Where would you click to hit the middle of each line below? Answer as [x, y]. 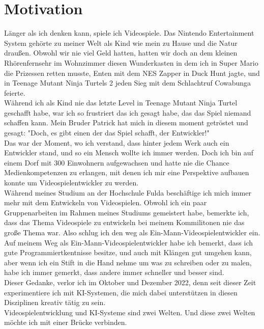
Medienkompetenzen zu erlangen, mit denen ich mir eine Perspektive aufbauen [127, 172]
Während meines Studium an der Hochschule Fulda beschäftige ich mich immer [128, 192]
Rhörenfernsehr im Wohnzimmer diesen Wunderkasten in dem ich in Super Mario [131, 62]
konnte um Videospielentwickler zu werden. [71, 183]
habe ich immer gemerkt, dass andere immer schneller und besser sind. [114, 272]
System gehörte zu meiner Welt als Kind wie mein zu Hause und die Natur [121, 43]
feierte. [15, 92]
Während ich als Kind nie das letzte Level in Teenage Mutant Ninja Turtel [121, 103]
